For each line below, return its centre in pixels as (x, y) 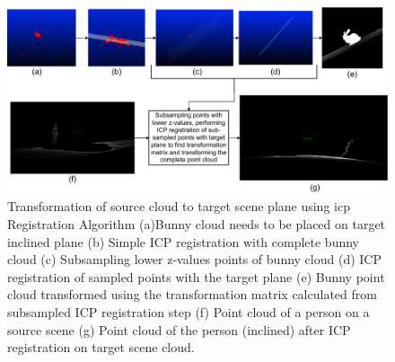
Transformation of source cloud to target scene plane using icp (179, 206)
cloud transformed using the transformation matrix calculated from (192, 294)
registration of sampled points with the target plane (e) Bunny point (196, 276)
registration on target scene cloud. (101, 347)
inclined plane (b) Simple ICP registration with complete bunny (183, 241)
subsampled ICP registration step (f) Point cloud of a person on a (189, 312)
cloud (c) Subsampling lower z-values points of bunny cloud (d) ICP (194, 259)
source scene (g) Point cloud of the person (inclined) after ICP (179, 329)
